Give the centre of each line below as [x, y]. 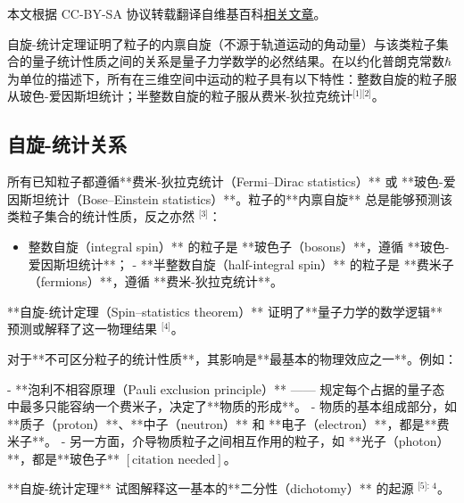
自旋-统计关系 [67, 144]
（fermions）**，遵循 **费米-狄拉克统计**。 [155, 281]
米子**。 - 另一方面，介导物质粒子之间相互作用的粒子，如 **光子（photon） [228, 441]
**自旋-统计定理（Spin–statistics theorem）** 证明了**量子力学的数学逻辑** [225, 311]
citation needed [174, 460]
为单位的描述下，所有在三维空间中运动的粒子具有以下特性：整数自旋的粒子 [226, 78]
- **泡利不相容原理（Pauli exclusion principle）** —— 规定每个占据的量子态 [226, 388]
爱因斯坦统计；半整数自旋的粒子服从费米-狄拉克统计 [201, 96]
